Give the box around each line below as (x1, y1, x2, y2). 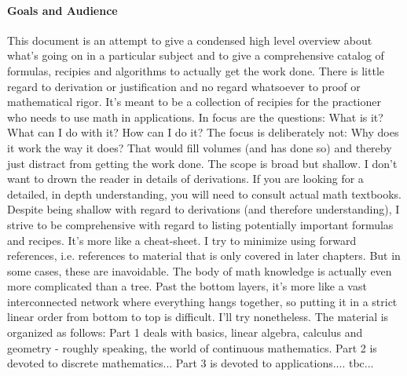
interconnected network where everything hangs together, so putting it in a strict (7, 293, 398, 309)
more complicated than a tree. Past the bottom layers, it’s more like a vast (7, 278, 367, 294)
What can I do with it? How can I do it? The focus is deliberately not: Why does (7, 124, 399, 141)
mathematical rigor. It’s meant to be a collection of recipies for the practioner (7, 93, 381, 110)
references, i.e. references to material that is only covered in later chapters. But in (7, 247, 401, 264)
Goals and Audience (7, 2, 118, 18)
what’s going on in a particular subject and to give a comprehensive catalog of (7, 47, 384, 64)
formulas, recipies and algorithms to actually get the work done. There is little (7, 62, 384, 78)
